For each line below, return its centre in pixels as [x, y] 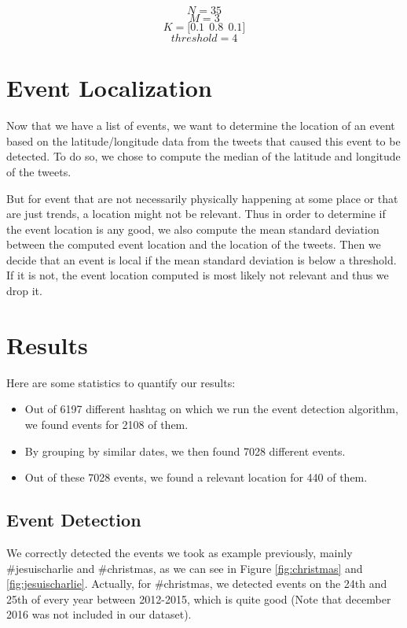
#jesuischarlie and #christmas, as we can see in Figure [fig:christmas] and [185, 568]
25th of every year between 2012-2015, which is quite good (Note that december [199, 598]
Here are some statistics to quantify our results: [121, 382]
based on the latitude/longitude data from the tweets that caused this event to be [203, 140]
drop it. [24, 291]
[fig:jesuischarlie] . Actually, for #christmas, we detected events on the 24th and [197, 584]
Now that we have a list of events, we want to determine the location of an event [201, 126]
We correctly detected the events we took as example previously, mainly [180, 552]
